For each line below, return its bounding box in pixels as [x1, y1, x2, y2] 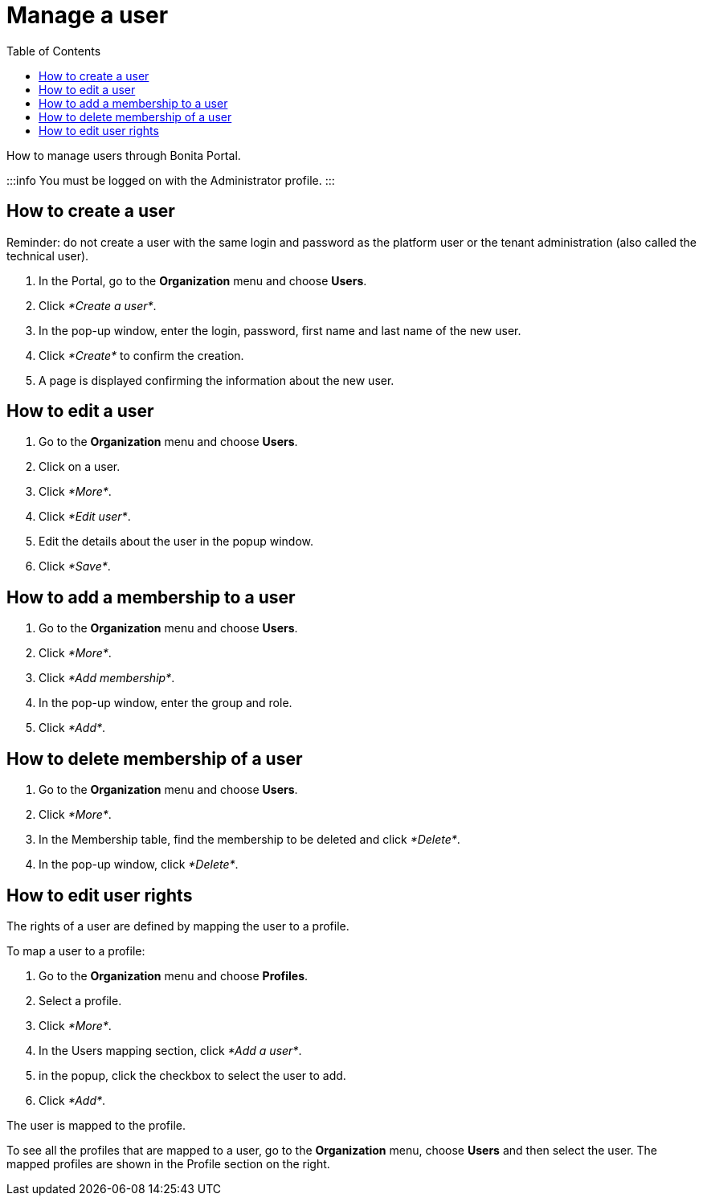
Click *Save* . [39, 559, 111, 574]
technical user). [6, 248, 89, 263]
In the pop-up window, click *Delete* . [39, 857, 239, 872]
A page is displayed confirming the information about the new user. [39, 373, 394, 387]
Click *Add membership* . [39, 671, 175, 685]
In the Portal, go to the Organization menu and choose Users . [39, 273, 367, 288]
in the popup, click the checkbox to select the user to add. [39, 1068, 346, 1082]
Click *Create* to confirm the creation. [39, 348, 244, 362]
